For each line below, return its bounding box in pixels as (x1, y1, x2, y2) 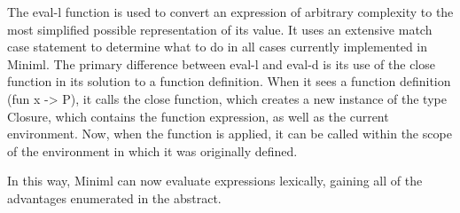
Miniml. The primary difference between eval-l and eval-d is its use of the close (7, 54, 435, 73)
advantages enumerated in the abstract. (7, 188, 222, 207)
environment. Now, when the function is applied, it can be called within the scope (7, 124, 452, 143)
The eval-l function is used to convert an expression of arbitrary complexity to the (7, 3, 454, 20)
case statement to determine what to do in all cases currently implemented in (7, 37, 428, 56)
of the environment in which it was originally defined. (7, 141, 298, 160)
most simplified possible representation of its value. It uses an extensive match (7, 20, 433, 38)
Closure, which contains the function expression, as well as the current (7, 106, 389, 125)
